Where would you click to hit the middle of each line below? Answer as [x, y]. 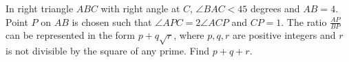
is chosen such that [112, 21]
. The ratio [304, 21]
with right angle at [140, 8]
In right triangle [40, 8]
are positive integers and [284, 35]
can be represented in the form [71, 35]
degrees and [275, 8]
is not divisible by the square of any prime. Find [108, 51]
